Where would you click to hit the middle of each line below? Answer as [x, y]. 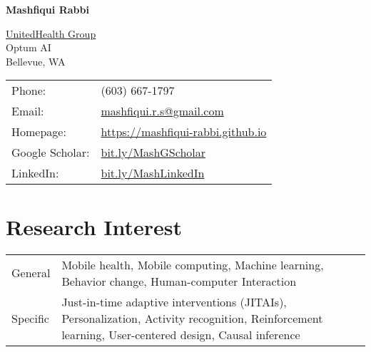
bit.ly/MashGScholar [153, 152]
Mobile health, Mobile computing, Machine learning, [193, 264]
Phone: [29, 90]
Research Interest [94, 226]
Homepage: [39, 132]
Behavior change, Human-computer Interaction [179, 281]
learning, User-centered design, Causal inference [181, 334]
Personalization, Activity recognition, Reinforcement [192, 318]
